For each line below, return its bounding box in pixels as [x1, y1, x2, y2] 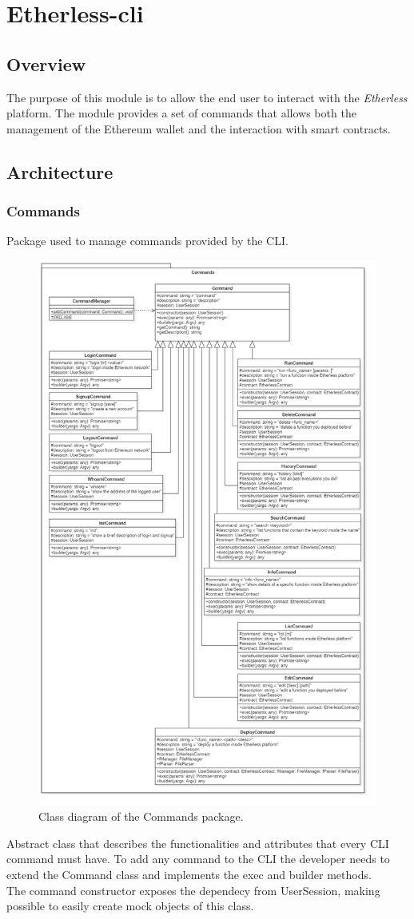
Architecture [6, 159, 113, 184]
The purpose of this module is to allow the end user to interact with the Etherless [6, 89, 408, 105]
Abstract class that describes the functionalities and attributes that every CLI [6, 834, 389, 851]
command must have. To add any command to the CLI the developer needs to [6, 850, 390, 867]
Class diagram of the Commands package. [38, 808, 244, 825]
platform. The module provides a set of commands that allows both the [6, 105, 356, 121]
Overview [6, 51, 86, 76]
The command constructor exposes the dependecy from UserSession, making [6, 881, 380, 898]
